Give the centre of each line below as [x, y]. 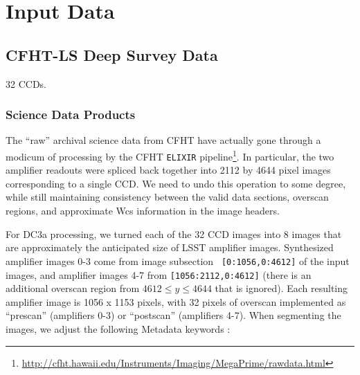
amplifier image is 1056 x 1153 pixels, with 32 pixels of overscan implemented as [176, 301]
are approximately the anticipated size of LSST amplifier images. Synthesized [170, 247]
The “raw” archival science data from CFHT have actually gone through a [163, 140]
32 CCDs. [26, 83]
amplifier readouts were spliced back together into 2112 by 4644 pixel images [168, 170]
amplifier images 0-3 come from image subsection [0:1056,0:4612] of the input [178, 260]
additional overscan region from [73, 288]
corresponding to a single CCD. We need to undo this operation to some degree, [176, 183]
